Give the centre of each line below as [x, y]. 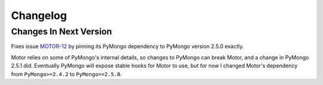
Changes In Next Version [62, 32]
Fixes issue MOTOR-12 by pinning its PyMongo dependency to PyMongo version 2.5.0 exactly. [127, 46]
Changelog [39, 15]
